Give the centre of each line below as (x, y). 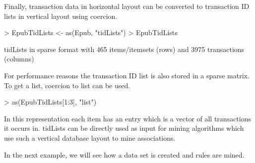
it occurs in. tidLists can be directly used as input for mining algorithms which (124, 128)
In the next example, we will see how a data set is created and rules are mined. (124, 154)
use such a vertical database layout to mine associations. (90, 137)
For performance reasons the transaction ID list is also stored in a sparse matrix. (127, 75)
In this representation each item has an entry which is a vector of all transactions (128, 118)
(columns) (19, 59)
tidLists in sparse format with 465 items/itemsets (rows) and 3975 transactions (124, 49)
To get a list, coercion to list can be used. (67, 85)
